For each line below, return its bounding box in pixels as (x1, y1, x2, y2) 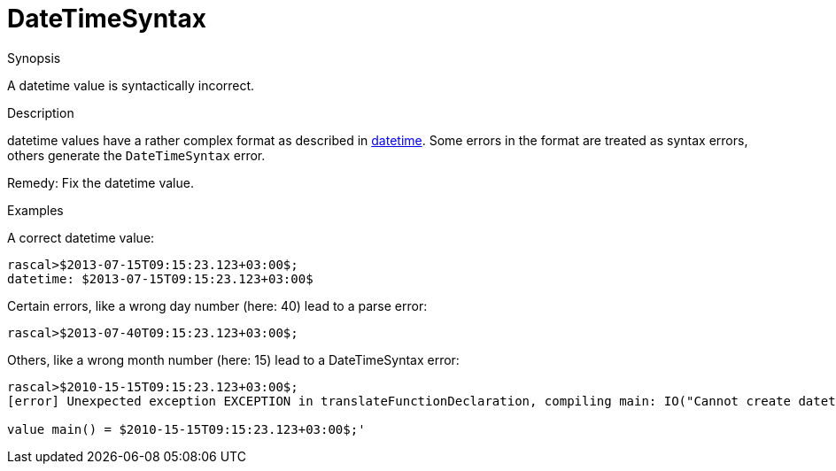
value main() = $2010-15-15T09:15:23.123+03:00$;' (7, 421, 366, 436)
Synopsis (7, 50, 61, 66)
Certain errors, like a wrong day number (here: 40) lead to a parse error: (7, 297, 428, 313)
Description (7, 104, 74, 120)
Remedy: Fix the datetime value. (7, 174, 194, 190)
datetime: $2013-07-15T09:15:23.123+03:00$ (7, 271, 313, 286)
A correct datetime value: (7, 229, 155, 245)
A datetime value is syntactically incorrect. (7, 77, 255, 93)
